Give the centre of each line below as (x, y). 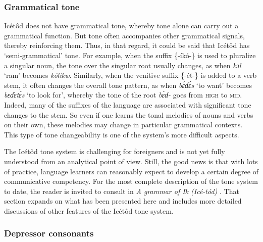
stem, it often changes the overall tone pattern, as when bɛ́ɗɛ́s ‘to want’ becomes (128, 85)
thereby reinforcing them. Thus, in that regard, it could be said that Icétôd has (127, 45)
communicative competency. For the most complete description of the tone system (131, 181)
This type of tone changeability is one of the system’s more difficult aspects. (122, 134)
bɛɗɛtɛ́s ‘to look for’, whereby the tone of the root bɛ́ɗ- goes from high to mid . (123, 95)
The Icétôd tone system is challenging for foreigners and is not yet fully (115, 151)
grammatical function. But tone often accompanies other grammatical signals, (124, 35)
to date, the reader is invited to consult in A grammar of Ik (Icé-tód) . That (122, 191)
